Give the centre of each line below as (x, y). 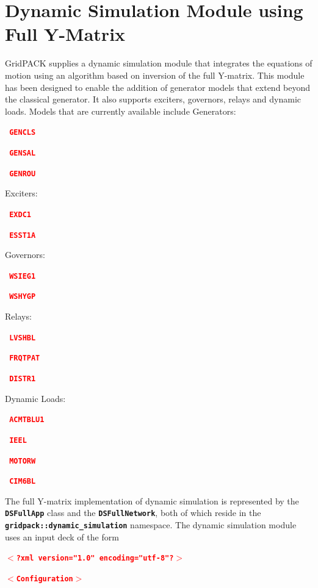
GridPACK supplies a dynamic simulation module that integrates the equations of (159, 63)
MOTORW (23, 461)
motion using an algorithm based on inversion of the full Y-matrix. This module (155, 75)
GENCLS (23, 133)
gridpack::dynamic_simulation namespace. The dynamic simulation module (151, 525)
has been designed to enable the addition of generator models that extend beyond (158, 87)
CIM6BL (23, 482)
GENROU (23, 174)
